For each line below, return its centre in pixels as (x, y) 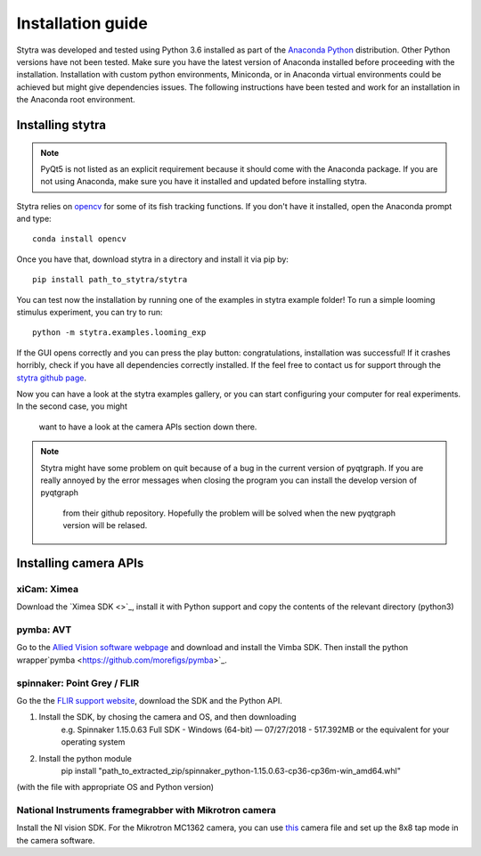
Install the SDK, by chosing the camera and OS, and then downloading (168, 717)
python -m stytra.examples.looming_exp (119, 333)
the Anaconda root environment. (76, 100)
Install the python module (86, 758)
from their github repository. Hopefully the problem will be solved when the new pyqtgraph (229, 513)
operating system (93, 742)
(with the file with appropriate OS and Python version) (115, 787)
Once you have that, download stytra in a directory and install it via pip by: (153, 259)
